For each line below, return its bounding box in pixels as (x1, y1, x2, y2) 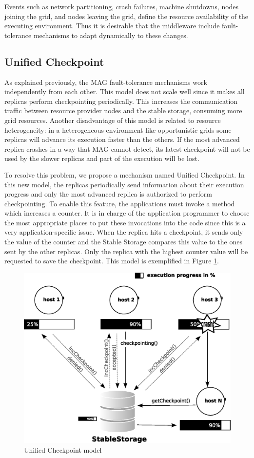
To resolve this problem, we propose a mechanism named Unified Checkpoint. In (4, 169, 245, 179)
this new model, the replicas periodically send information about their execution (4, 179, 244, 189)
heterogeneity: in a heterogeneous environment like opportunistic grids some (4, 124, 232, 135)
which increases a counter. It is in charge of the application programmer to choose (4, 208, 250, 218)
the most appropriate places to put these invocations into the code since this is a (4, 217, 246, 227)
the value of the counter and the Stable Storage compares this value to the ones (4, 237, 242, 247)
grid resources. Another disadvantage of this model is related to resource (4, 115, 221, 125)
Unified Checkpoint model (24, 444, 102, 455)
